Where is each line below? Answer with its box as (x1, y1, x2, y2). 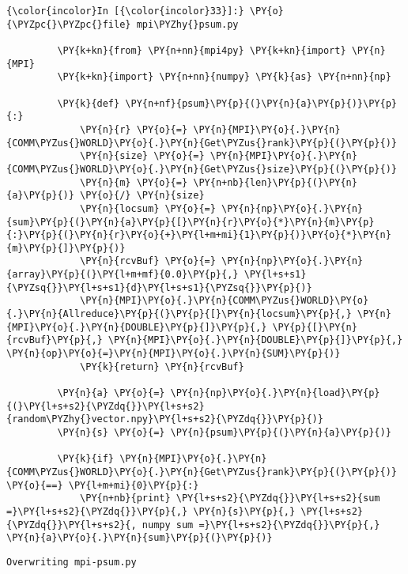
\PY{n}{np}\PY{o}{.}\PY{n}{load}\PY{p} (170, 387, 380, 399)
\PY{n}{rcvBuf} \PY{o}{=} (80, 255, 216, 267)
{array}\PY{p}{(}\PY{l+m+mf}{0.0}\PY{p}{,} (6, 269, 239, 281)
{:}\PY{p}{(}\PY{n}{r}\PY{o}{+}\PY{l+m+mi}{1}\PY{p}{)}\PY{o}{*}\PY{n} (6, 229, 391, 241)
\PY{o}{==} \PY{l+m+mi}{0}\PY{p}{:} (6, 479, 199, 491)
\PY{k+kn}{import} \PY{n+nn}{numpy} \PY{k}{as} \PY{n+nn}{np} (57, 71, 391, 83)
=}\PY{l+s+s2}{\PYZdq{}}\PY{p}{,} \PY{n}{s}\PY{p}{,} (6, 505, 296, 517)
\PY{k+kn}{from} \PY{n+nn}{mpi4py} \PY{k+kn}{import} (57, 44, 346, 56)
